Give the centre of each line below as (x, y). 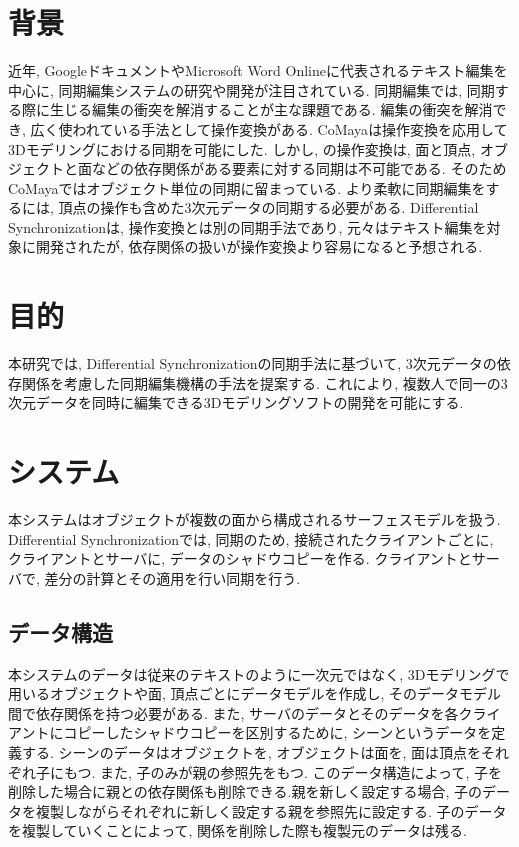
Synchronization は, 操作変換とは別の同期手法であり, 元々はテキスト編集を (247, 226)
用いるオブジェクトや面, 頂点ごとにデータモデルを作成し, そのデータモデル (255, 693)
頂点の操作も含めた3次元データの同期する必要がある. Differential (268, 207)
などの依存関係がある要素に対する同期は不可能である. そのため (299, 168)
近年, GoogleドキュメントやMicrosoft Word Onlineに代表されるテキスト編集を (258, 70)
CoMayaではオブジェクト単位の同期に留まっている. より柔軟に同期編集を (247, 187)
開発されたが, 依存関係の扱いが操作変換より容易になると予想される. (259, 246)
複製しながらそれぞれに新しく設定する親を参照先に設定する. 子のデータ (271, 810)
